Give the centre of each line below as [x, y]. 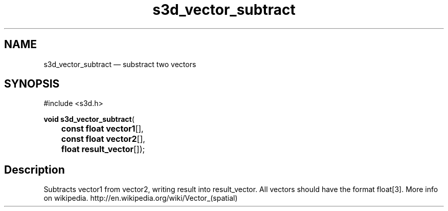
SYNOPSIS [32, 84]
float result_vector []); [103, 149]
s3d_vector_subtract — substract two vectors [120, 64]
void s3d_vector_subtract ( [89, 119]
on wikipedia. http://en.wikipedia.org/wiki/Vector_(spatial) [141, 198]
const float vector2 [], [103, 139]
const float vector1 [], [102, 129]
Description [35, 170]
